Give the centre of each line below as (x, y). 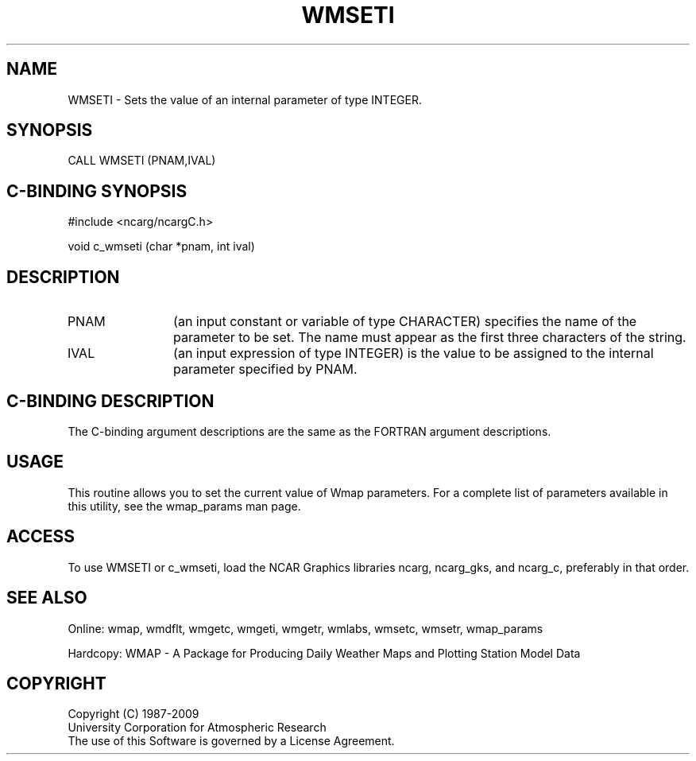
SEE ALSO (47, 598)
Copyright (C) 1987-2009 (133, 714)
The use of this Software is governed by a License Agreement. (231, 741)
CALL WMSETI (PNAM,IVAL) (142, 161)
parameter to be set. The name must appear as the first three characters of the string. (430, 338)
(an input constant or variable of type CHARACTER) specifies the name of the (405, 322)
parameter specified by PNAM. (265, 369)
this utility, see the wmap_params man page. (184, 506)
